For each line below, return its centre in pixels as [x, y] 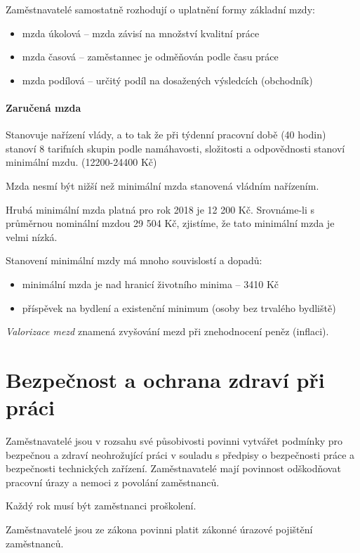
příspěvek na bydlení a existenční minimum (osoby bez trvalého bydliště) [179, 307]
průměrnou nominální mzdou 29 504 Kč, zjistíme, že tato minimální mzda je [170, 223]
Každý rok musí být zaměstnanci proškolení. [101, 506]
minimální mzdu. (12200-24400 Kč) [81, 162]
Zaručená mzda [44, 107]
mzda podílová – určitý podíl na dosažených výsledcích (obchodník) [167, 80]
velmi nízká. [32, 236]
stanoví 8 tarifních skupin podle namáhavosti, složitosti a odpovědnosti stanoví [175, 148]
